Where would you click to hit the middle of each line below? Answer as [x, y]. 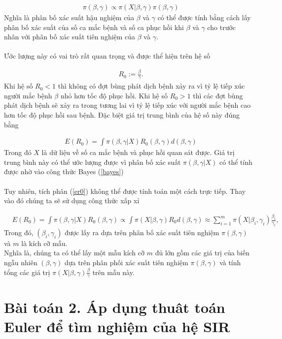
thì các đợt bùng [218, 95]
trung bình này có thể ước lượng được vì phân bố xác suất [92, 162]
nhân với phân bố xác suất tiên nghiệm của [70, 37]
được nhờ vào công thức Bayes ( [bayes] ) [64, 171]
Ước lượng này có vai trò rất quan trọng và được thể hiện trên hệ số [107, 56]
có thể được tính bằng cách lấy [204, 17]
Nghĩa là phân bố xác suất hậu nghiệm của [69, 17]
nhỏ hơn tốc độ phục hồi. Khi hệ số [114, 95]
